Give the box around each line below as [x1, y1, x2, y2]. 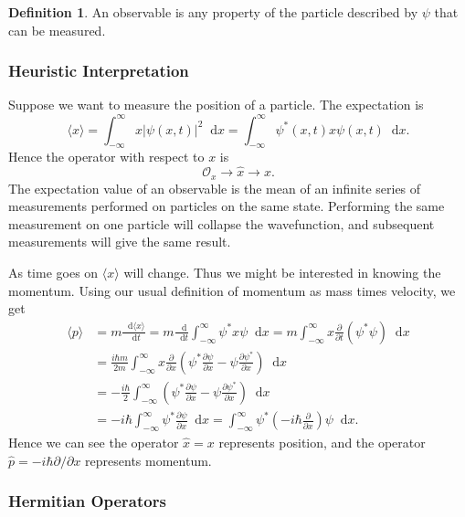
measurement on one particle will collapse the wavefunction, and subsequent [8, 214, 435, 233]
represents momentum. [85, 450, 212, 470]
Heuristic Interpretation [8, 59, 189, 82]
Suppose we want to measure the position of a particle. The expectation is [8, 95, 424, 114]
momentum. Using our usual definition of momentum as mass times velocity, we [8, 280, 456, 300]
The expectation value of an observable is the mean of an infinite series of [8, 178, 421, 197]
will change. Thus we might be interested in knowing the [123, 262, 441, 281]
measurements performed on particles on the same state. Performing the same [8, 196, 445, 216]
